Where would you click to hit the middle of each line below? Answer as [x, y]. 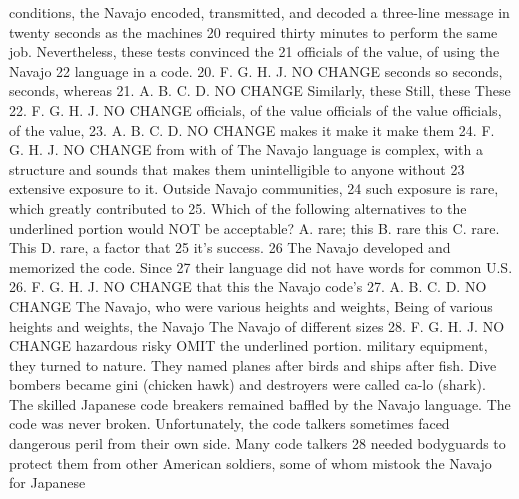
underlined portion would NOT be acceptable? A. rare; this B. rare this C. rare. [254, 227]
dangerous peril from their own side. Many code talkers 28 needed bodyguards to [257, 443]
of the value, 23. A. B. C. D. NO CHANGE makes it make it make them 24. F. [252, 129]
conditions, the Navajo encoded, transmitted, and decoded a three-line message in [259, 12]
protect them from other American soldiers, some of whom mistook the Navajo [250, 462]
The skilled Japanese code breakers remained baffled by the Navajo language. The [260, 403]
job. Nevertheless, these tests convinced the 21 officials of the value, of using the [254, 51]
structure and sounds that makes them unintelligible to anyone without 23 [237, 168]
